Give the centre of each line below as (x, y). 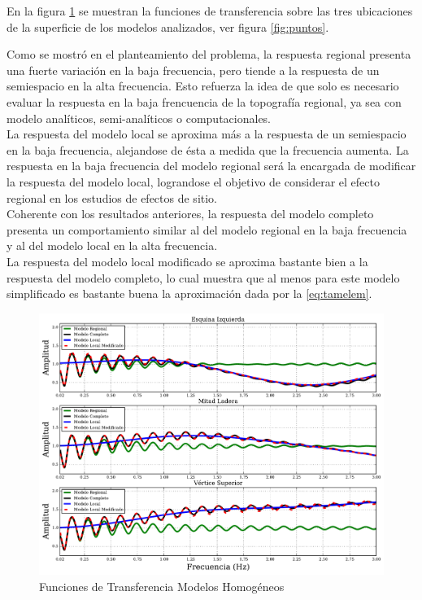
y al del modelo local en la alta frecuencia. (112, 245)
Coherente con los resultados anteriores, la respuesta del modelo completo (190, 214)
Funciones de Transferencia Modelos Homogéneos (162, 586)
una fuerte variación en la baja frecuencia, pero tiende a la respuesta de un (193, 70)
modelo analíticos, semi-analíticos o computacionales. (139, 118)
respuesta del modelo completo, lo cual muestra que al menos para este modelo (203, 277)
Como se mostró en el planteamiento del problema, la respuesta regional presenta (209, 54)
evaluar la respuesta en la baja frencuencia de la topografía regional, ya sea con (204, 101)
